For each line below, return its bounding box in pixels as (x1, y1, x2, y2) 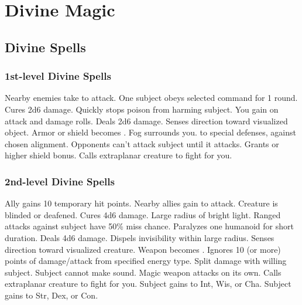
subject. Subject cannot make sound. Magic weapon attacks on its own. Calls (5, 266, 282, 278)
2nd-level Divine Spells (5, 174, 115, 188)
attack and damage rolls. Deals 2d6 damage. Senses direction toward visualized (5, 114, 288, 127)
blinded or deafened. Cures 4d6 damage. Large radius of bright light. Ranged (5, 208, 281, 221)
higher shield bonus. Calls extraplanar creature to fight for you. (5, 149, 232, 161)
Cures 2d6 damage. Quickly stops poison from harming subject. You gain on (5, 103, 279, 115)
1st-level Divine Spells (5, 69, 111, 83)
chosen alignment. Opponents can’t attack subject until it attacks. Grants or (5, 137, 279, 150)
